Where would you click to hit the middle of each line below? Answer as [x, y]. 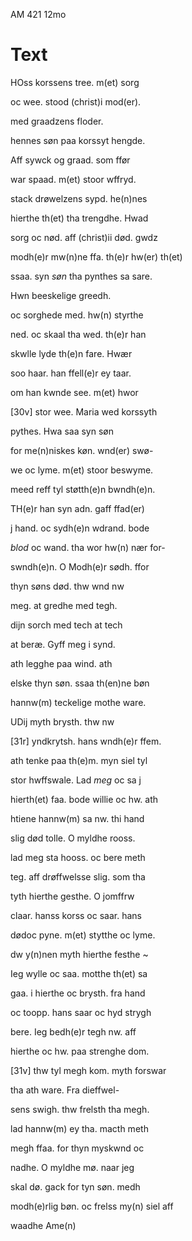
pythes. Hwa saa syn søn [62, 431]
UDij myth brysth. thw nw [62, 721]
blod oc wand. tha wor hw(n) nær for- [88, 547]
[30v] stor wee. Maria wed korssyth [84, 411]
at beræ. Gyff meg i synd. [63, 644]
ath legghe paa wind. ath [61, 663]
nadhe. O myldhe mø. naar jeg [72, 1167]
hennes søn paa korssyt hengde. [78, 140]
